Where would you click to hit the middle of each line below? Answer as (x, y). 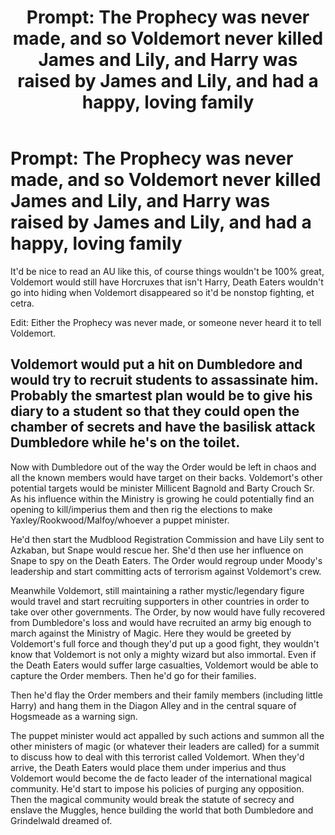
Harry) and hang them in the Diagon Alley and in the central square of (153, 705)
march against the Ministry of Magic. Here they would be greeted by (151, 633)
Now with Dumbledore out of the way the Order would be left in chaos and (163, 467)
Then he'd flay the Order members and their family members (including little (166, 695)
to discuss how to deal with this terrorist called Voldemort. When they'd (157, 757)
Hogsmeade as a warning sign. (74, 716)
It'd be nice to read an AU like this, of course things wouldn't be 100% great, (167, 271)
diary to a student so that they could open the (155, 411)
